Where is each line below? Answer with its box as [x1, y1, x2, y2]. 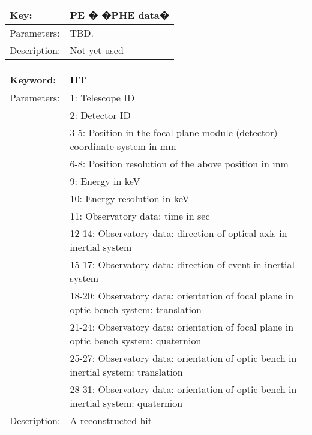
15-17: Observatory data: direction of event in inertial [70, 257, 295, 271]
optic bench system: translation [70, 302, 202, 316]
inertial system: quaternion [70, 396, 183, 410]
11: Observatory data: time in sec [70, 209, 210, 223]
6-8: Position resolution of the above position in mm [70, 157, 289, 170]
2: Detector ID [70, 108, 131, 122]
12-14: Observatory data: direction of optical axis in [70, 226, 287, 240]
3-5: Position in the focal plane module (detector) [70, 125, 278, 139]
